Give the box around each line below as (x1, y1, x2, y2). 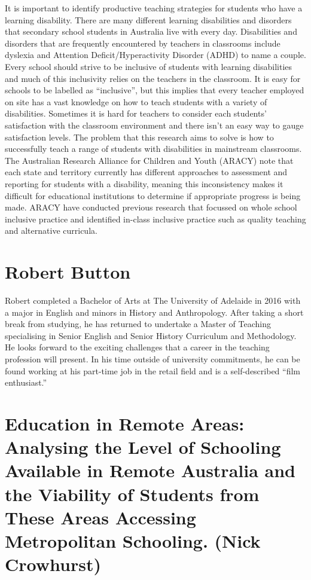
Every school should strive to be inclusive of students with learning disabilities (5, 60, 292, 72)
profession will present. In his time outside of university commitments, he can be (5, 352, 300, 365)
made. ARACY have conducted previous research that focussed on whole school (5, 201, 297, 213)
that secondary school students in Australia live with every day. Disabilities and (5, 25, 297, 38)
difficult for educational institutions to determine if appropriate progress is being (5, 189, 301, 202)
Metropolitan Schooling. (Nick (5, 528, 261, 552)
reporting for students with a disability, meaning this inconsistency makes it (5, 177, 283, 190)
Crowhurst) (5, 552, 101, 576)
